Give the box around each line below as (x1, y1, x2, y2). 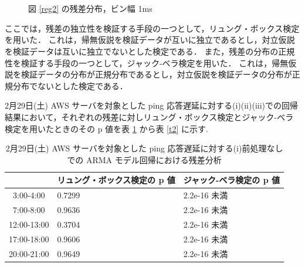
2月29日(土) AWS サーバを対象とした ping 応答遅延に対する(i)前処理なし (5, 142, 283, 154)
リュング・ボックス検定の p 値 (57, 174, 175, 186)
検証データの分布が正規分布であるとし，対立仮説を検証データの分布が (21, 68, 292, 80)
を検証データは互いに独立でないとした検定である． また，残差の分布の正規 (5, 45, 295, 57)
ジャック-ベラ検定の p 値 (183, 174, 280, 186)
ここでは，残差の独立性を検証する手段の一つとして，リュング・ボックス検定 (5, 22, 300, 34)
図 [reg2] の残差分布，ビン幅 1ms (28, 2, 152, 15)
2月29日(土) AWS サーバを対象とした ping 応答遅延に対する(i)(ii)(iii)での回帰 (5, 99, 299, 111)
